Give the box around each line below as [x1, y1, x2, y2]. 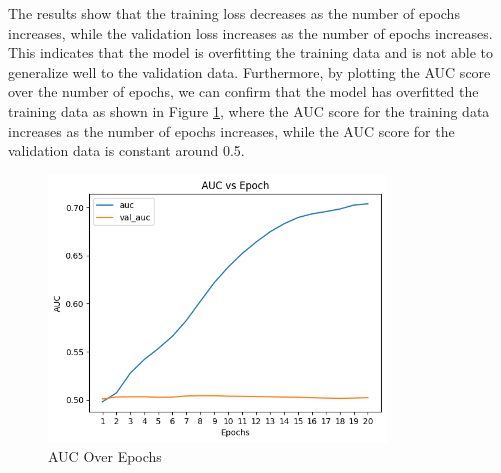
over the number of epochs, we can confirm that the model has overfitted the [8, 81, 479, 102]
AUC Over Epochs [48, 446, 162, 467]
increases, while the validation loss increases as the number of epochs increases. [8, 22, 493, 43]
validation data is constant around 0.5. [8, 140, 245, 161]
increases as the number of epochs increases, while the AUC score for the [8, 120, 455, 141]
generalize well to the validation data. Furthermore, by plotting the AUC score [8, 61, 491, 82]
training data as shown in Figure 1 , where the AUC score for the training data [8, 100, 490, 121]
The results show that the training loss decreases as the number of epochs [8, 3, 460, 23]
